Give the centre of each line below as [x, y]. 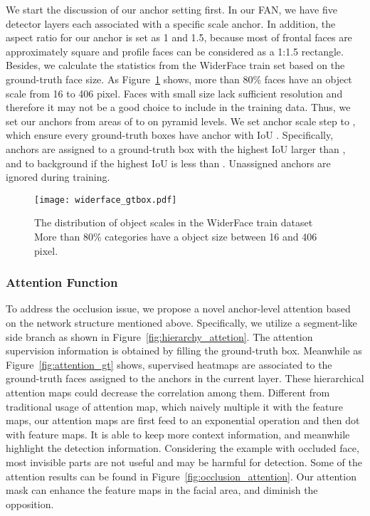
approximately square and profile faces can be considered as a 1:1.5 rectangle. [175, 51]
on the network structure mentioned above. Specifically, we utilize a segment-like [181, 322]
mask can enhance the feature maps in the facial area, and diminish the [162, 490]
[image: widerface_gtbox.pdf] [106, 200]
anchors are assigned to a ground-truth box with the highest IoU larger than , [176, 148]
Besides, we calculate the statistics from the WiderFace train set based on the [175, 65]
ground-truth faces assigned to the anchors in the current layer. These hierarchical [185, 378]
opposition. [30, 504]
